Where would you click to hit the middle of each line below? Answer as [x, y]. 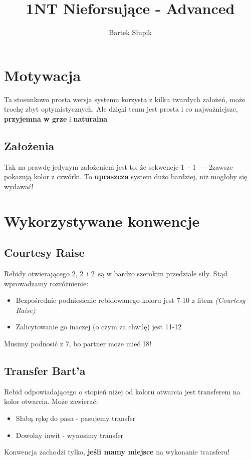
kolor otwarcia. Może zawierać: [51, 401]
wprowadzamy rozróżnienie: [46, 283]
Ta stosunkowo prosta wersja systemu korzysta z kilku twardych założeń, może [125, 99]
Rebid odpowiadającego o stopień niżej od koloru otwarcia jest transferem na [122, 391]
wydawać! [19, 186]
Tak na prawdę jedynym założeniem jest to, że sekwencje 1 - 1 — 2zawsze [118, 166]
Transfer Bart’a [45, 370]
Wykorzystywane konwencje [102, 220]
